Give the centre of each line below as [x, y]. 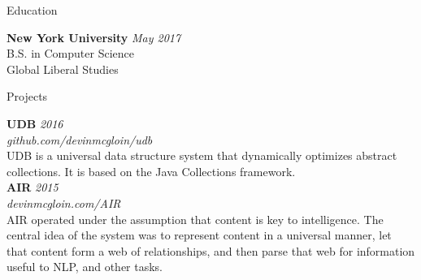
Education [32, 10]
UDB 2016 [35, 123]
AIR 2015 [33, 187]
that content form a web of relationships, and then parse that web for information [211, 250]
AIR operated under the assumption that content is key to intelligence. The [195, 219]
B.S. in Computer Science [70, 53]
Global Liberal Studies [63, 69]
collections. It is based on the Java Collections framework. [151, 171]
